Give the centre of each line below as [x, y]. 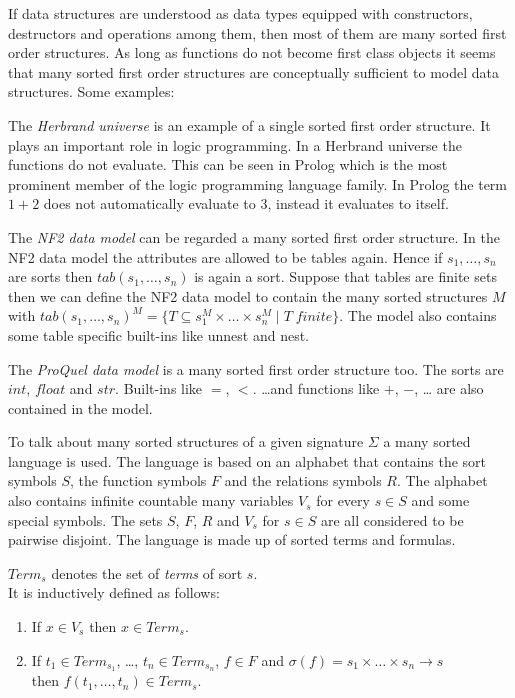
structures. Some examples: [91, 91]
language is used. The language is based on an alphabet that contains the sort [247, 460]
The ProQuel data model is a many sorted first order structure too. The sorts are [256, 368]
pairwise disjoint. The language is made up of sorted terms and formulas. [232, 539]
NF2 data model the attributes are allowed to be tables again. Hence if [225, 256]
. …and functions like [316, 388]
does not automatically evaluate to [149, 203]
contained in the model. [80, 407]
